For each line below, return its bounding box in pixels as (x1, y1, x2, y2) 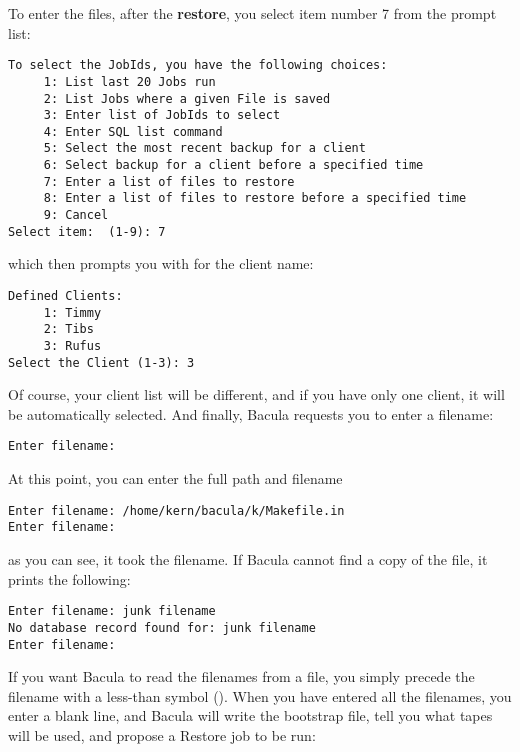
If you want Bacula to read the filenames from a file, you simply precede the (8, 666, 475, 687)
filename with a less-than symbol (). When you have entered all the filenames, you (8, 685, 512, 706)
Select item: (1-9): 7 (8, 224, 166, 239)
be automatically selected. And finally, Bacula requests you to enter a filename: (8, 403, 494, 424)
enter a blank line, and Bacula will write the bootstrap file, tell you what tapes (8, 705, 493, 726)
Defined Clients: (8, 289, 123, 303)
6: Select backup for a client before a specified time (43, 158, 424, 173)
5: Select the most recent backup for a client (43, 141, 366, 156)
